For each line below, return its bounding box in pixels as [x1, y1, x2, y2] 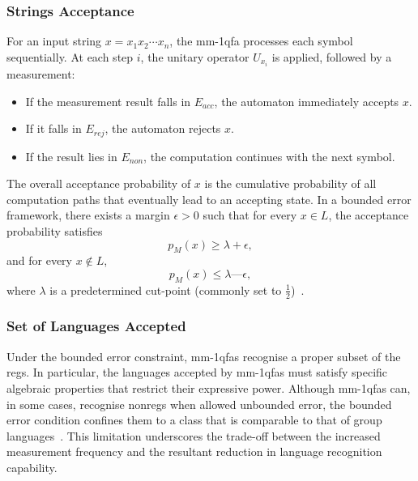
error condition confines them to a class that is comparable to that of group [6, 411, 382, 428]
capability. [6, 458, 58, 475]
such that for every [203, 206, 297, 223]
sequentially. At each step [6, 48, 134, 65]
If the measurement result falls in [25, 92, 191, 109]
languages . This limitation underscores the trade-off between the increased [6, 427, 381, 444]
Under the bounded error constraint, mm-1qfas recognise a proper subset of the [6, 347, 401, 364]
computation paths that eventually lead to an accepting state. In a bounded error [6, 190, 412, 207]
